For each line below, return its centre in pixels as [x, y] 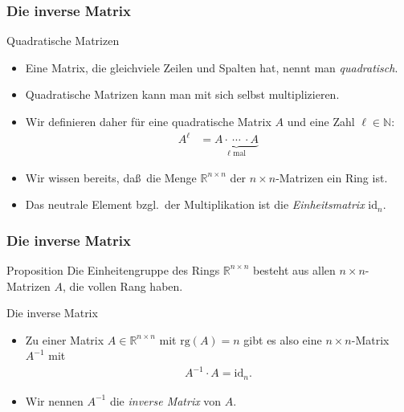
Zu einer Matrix [65, 339]
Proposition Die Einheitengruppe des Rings [113, 269]
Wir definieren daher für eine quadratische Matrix [148, 121]
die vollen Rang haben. [126, 286]
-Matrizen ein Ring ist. [332, 177]
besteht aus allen [294, 269]
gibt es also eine [283, 339]
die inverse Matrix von [165, 400]
